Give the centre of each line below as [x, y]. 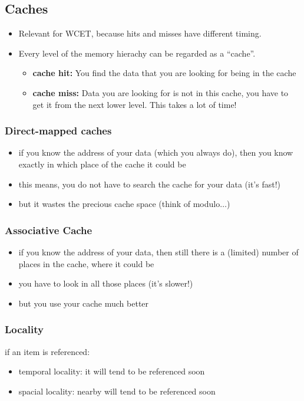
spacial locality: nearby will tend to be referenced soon [117, 391]
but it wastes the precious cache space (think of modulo [119, 204]
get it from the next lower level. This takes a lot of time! [135, 104]
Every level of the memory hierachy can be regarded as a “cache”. [137, 53]
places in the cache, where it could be [86, 263]
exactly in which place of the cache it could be [102, 164]
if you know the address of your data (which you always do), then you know [156, 152]
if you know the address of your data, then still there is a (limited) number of [158, 252]
